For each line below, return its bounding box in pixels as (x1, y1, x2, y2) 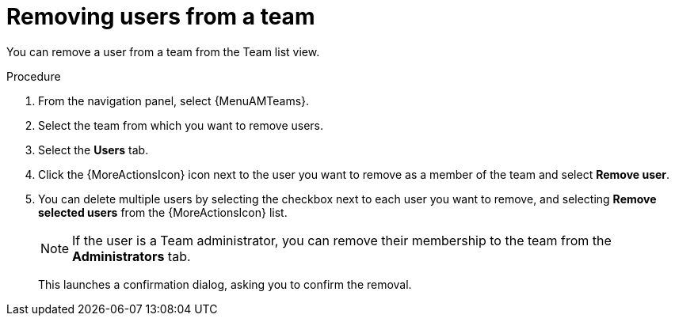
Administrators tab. (72, 248, 191, 264)
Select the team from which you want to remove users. (38, 118, 324, 132)
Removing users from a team (6, 3, 315, 30)
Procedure (6, 69, 61, 83)
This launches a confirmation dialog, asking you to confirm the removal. (38, 277, 412, 291)
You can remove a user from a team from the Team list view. (6, 44, 320, 59)
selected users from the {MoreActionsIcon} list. (38, 205, 288, 219)
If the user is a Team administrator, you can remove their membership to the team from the (72, 232, 612, 248)
